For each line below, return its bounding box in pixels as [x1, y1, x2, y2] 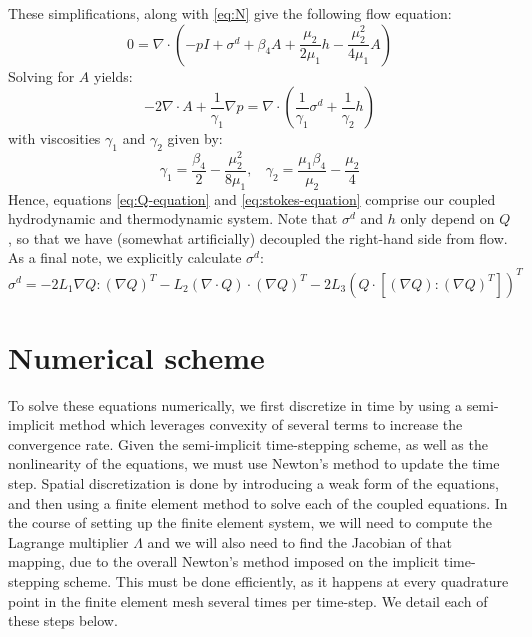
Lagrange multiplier [8, 531, 129, 552]
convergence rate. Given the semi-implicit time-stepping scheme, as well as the [8, 433, 488, 454]
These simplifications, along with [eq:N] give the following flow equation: [8, 3, 452, 23]
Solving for [8, 65, 75, 86]
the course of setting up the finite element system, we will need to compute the [8, 512, 493, 533]
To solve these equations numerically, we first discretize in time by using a [8, 394, 462, 415]
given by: [167, 128, 223, 149]
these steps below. [8, 610, 118, 631]
